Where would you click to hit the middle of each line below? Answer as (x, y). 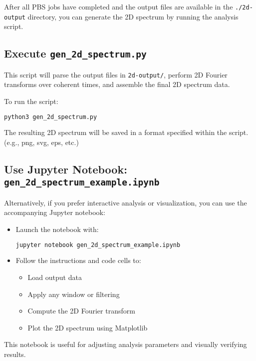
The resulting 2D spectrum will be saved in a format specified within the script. (126, 132)
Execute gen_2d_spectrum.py (75, 53)
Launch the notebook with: (57, 229)
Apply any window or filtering (74, 294)
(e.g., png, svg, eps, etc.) (41, 142)
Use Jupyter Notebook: (66, 169)
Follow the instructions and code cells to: (78, 260)
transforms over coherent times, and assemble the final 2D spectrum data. (117, 84)
